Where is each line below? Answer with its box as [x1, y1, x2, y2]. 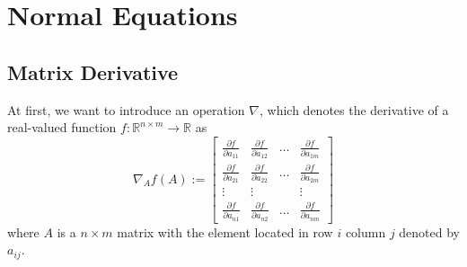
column [345, 222, 386, 241]
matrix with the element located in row [117, 222, 333, 241]
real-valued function [7, 118, 117, 137]
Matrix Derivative [7, 58, 179, 85]
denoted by [399, 222, 461, 241]
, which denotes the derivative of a [259, 100, 449, 119]
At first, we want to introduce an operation [7, 100, 245, 119]
